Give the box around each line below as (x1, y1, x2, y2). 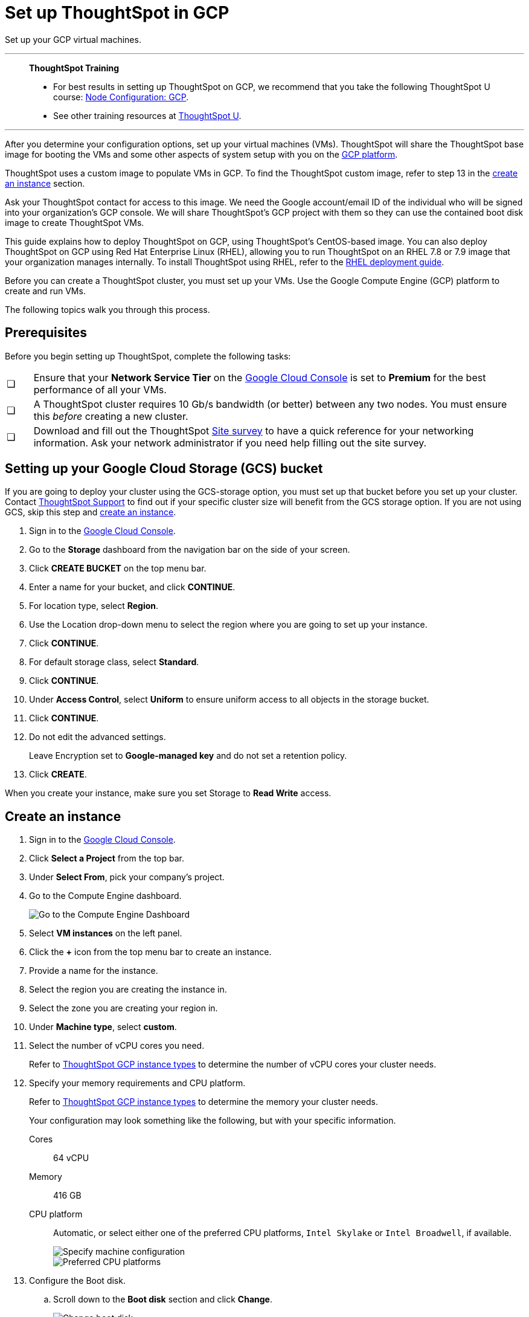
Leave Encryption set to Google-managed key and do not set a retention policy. (29, 750, 347, 761)
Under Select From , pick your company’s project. (29, 872, 225, 883)
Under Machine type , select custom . (29, 1022, 177, 1032)
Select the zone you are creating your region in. (29, 1003, 218, 1014)
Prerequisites (5, 325, 87, 341)
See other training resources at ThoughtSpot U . (53, 110, 242, 121)
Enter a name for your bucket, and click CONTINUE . (29, 582, 236, 593)
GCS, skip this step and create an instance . (5, 507, 176, 518)
